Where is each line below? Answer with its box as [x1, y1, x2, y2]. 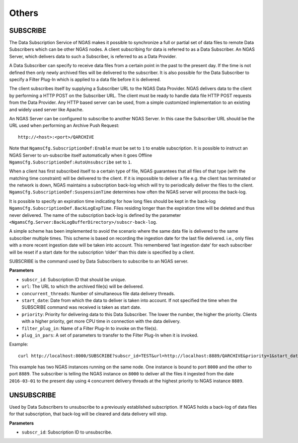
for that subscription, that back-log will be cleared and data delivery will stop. [9, 411, 167, 417]
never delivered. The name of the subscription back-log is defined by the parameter [9, 212, 181, 218]
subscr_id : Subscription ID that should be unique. [21, 276, 126, 282]
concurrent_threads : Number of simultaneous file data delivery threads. [21, 290, 175, 296]
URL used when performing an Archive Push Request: [9, 122, 119, 129]
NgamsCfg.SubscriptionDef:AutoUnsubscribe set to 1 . [9, 159, 132, 165]
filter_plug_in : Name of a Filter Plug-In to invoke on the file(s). [21, 325, 158, 331]
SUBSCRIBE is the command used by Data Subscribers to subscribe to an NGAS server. [9, 259, 189, 264]
